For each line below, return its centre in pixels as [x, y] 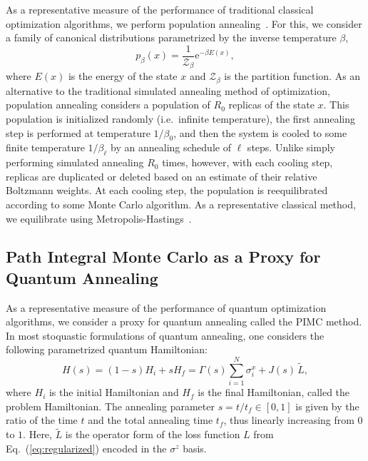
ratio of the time [42, 420]
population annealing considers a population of [108, 105]
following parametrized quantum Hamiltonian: [107, 349]
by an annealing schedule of [171, 147]
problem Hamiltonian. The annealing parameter [110, 406]
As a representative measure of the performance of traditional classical [160, 9]
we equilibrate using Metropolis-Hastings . [99, 218]
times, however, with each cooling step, [247, 162]
